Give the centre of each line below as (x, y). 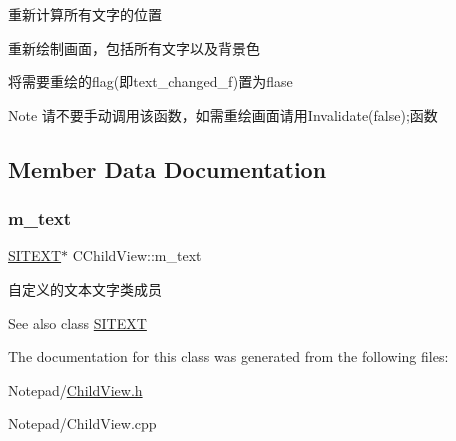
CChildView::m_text (137, 255)
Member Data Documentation (167, 168)
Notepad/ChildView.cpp (82, 423)
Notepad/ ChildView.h (75, 389)
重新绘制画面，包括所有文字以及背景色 (134, 47)
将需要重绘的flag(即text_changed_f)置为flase (150, 81)
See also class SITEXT (77, 322)
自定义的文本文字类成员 (85, 288)
